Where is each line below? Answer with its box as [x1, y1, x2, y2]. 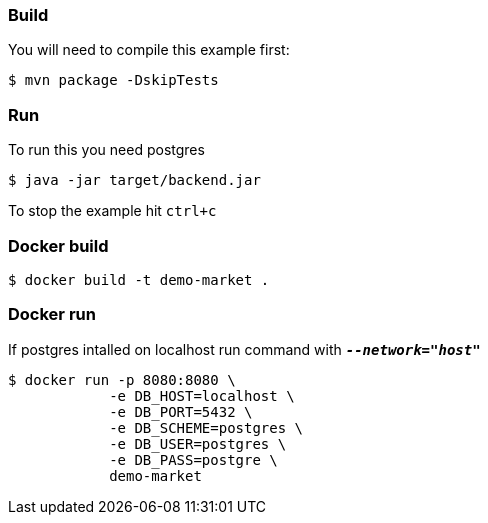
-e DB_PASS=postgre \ [109, 451, 278, 468]
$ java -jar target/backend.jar [8, 172, 261, 189]
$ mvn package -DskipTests [8, 72, 219, 89]
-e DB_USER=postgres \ [109, 435, 287, 452]
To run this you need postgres [8, 141, 205, 159]
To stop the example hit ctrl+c [8, 202, 217, 220]
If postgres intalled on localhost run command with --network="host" [8, 340, 481, 358]
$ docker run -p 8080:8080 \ [8, 371, 236, 388]
